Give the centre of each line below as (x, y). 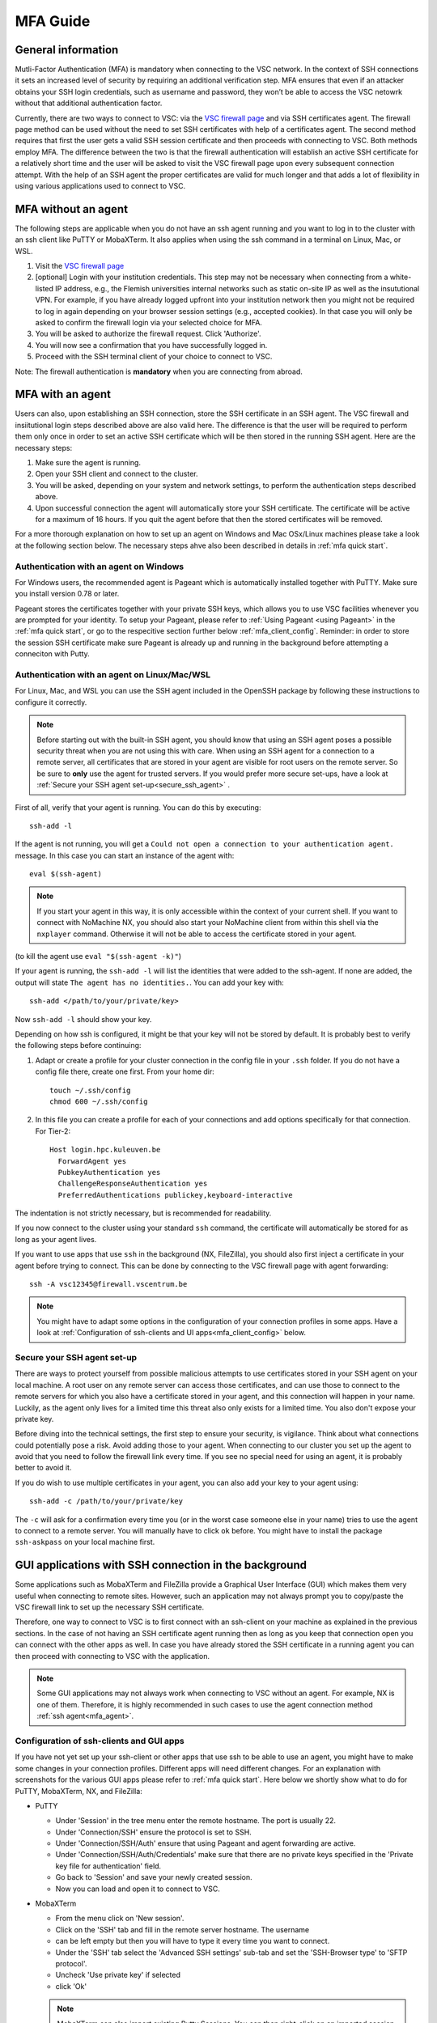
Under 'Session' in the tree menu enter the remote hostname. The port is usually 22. (195, 1821)
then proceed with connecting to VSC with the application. (112, 1656)
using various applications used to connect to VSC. (100, 185)
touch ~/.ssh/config (90, 1090)
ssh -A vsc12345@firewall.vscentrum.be (108, 1284)
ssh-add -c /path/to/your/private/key (106, 1501)
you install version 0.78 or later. (67, 594)
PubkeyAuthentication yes (109, 1172)
